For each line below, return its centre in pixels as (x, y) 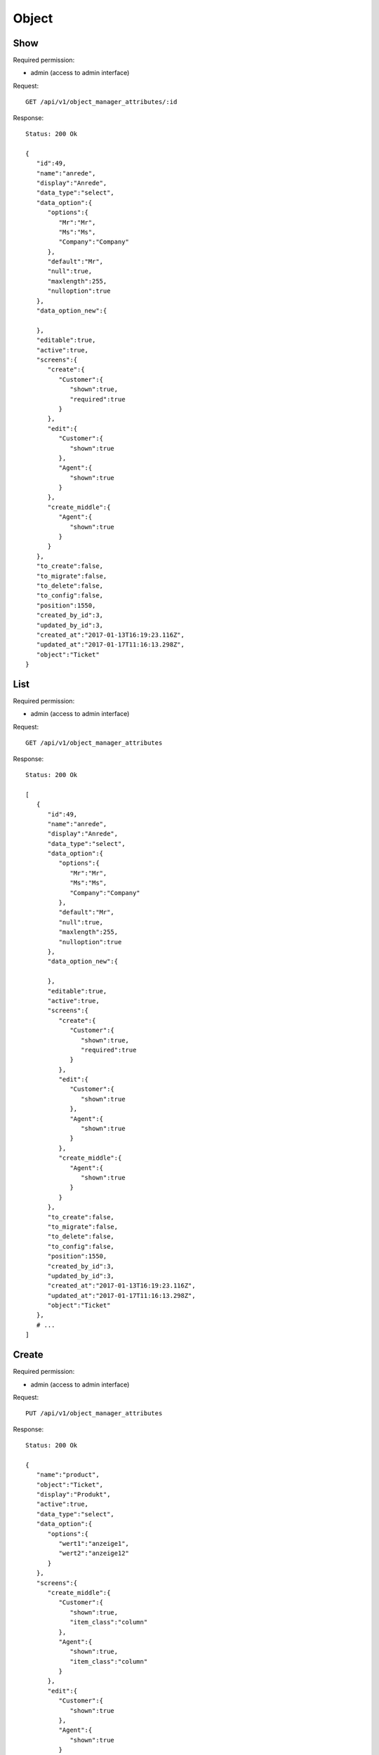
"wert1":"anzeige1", (94, 1543)
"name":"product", (68, 1475)
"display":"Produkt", (73, 1495)
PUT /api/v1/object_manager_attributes (94, 1413)
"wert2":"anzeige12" (94, 1554)
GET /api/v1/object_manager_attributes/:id (101, 102)
